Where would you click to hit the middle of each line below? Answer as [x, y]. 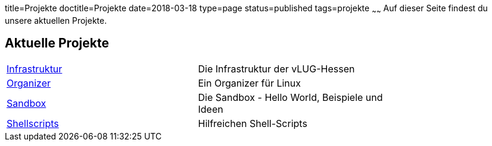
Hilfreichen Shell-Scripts [253, 123]
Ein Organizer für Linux [249, 83]
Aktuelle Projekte [57, 43]
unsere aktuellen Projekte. [56, 20]
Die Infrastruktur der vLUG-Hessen [276, 69]
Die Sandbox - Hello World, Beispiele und [290, 97]
